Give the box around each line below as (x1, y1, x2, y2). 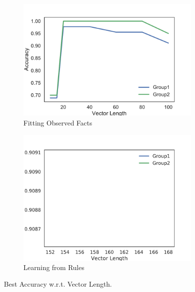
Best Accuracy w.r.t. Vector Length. (4, 278, 112, 289)
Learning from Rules (23, 262, 84, 272)
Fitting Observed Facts (23, 117, 92, 127)
